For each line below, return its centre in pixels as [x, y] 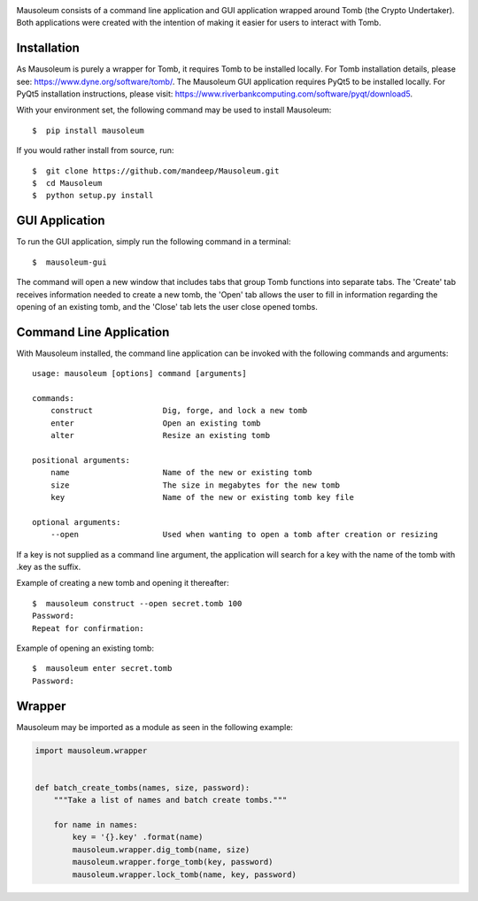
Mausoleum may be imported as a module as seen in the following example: [155, 727]
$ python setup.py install [93, 196]
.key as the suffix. [49, 567]
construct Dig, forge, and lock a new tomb [179, 411]
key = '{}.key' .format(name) [138, 837]
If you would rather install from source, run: [95, 150]
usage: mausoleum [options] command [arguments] [139, 373]
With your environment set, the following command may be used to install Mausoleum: [174, 110]
